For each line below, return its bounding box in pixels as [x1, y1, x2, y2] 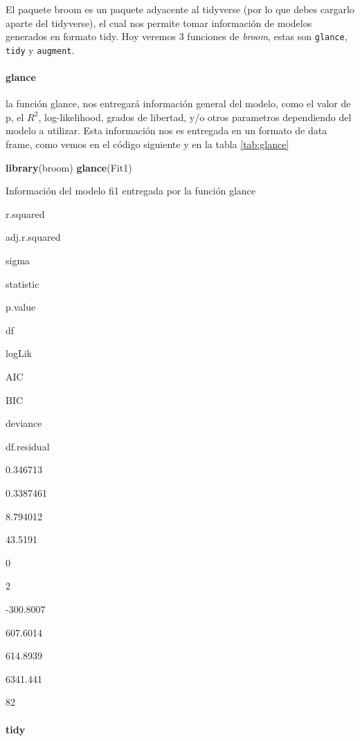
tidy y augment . [6, 42, 75, 57]
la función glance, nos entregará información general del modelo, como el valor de [6, 96, 351, 111]
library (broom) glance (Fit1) [6, 160, 132, 174]
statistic [6, 276, 39, 291]
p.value [6, 300, 36, 314]
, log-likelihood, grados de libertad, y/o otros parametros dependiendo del [38, 109, 352, 124]
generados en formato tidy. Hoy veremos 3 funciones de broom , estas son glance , [6, 29, 348, 44]
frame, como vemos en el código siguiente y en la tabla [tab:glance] [6, 137, 289, 152]
